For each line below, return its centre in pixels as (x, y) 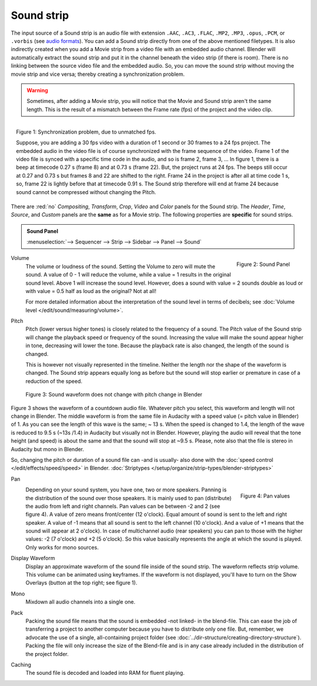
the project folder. (47, 654)
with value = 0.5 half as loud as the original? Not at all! (91, 291)
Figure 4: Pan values (265, 496)
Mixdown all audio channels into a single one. (80, 602)
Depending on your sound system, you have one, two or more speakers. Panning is (126, 490)
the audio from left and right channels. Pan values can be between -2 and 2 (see (123, 506)
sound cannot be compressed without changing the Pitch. (86, 192)
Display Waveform (33, 558)
